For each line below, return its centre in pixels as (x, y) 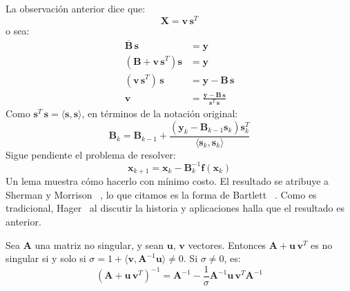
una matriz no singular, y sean (99, 244)
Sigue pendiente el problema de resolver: (91, 154)
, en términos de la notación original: (160, 113)
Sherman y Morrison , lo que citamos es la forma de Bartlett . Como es (161, 194)
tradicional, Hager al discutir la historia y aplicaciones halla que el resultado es (175, 208)
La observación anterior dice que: (76, 8)
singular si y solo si (46, 258)
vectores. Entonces (227, 244)
